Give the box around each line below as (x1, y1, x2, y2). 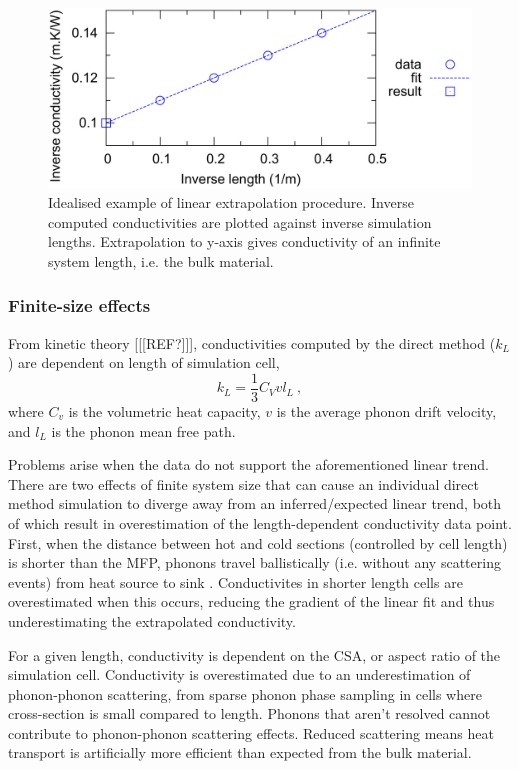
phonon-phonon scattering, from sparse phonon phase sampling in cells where (8, 683, 482, 704)
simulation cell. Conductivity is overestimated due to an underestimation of (8, 664, 471, 685)
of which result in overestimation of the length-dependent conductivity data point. (8, 512, 512, 533)
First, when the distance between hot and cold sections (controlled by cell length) (8, 532, 508, 553)
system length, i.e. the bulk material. (48, 250, 274, 271)
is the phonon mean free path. (51, 420, 236, 441)
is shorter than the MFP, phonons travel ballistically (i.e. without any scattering (8, 552, 501, 573)
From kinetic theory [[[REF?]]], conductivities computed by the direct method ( (8, 332, 496, 353)
